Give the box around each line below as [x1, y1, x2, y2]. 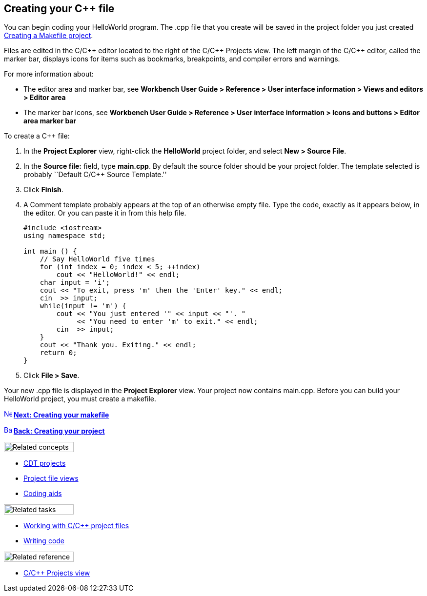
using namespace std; [23, 232, 106, 240]
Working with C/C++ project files [23, 521, 129, 530]
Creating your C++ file [4, 2, 115, 15]
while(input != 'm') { [40, 302, 126, 310]
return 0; [40, 349, 77, 357]
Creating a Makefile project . [4, 31, 93, 40]
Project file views [23, 474, 79, 483]
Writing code [23, 536, 65, 545]
